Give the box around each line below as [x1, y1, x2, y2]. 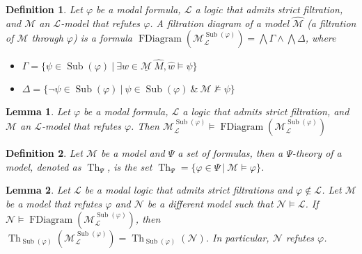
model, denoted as [6, 159, 81, 173]
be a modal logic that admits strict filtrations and [84, 183, 293, 197]
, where [305, 31, 336, 45]
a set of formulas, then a [178, 146, 283, 160]
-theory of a [292, 146, 342, 160]
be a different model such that [147, 196, 274, 210]
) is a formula [73, 31, 133, 45]
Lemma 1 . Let [6, 103, 70, 118]
